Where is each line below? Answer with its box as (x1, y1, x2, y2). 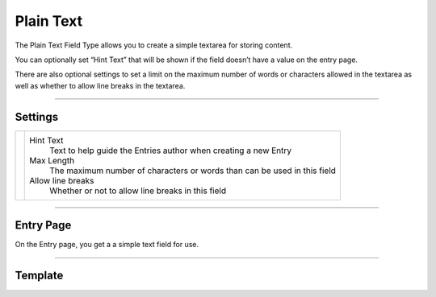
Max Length (29, 155, 75, 166)
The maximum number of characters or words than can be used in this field (49, 165, 337, 176)
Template (15, 268, 64, 282)
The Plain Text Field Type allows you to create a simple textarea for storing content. (15, 40, 293, 50)
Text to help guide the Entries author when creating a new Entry (49, 145, 292, 156)
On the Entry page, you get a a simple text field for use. (15, 240, 199, 250)
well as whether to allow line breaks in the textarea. (15, 80, 186, 90)
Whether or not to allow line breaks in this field (49, 185, 226, 196)
